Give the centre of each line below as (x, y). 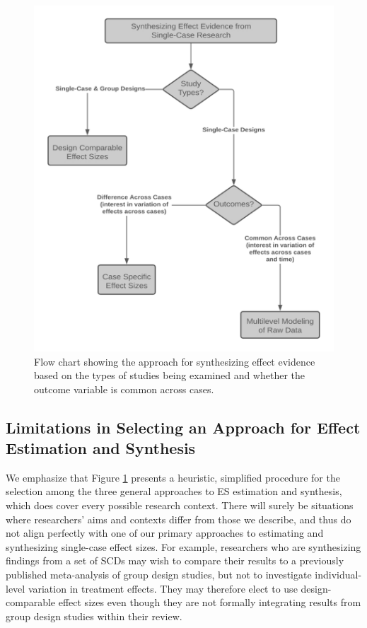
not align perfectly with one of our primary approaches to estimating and (165, 533)
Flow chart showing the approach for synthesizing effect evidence (175, 361)
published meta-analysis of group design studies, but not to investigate (159, 575)
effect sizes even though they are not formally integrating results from (210, 602)
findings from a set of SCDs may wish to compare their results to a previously (175, 560)
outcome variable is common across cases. (124, 389)
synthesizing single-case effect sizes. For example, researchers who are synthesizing (183, 546)
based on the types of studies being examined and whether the (170, 375)
